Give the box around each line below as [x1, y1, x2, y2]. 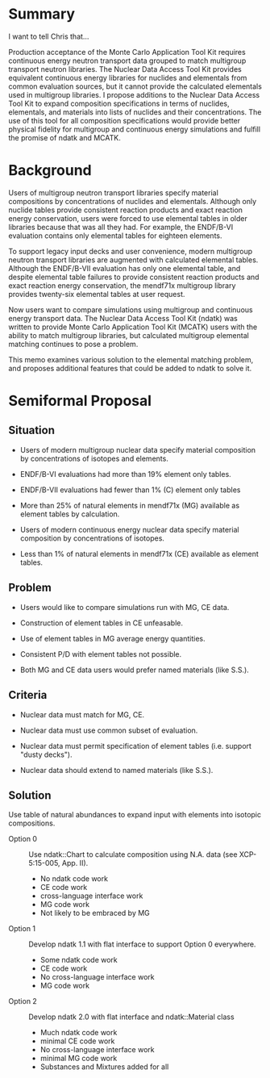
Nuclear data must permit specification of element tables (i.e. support [19, 741, 252, 750]
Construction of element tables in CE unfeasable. [19, 618, 184, 628]
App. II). [61, 859, 89, 868]
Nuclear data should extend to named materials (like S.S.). [19, 765, 214, 775]
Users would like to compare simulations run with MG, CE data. [19, 602, 230, 612]
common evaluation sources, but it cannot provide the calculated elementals [8, 81, 262, 91]
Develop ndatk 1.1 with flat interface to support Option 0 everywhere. [28, 939, 256, 949]
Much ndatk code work [39, 1028, 118, 1038]
